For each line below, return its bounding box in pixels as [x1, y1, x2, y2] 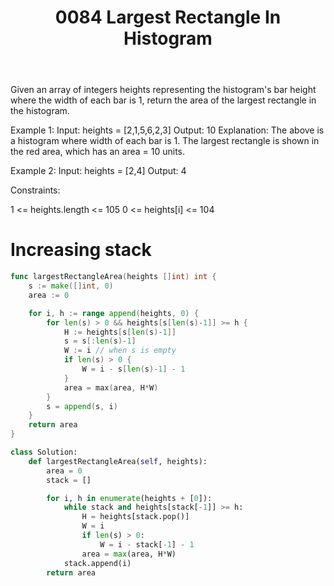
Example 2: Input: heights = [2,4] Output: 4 [10, 165, 187, 177]
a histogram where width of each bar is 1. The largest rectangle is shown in [10, 135, 320, 147]
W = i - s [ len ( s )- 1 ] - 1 [81, 364, 186, 374]
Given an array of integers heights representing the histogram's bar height [10, 84, 317, 96]
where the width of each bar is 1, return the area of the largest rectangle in [10, 94, 317, 106]
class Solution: [10, 447, 78, 457]
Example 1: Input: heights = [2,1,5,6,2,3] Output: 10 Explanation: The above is [10, 124, 325, 136]
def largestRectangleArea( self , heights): [28, 456, 208, 466]
